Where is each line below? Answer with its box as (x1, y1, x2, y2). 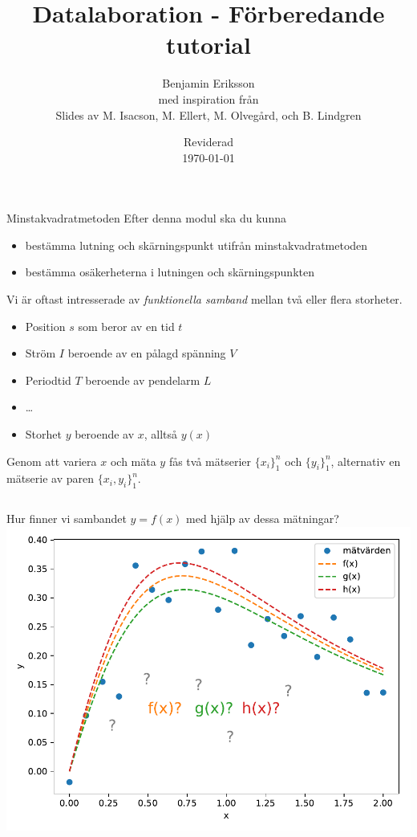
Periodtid (25, 371, 71, 388)
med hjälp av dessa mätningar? (186, 510, 339, 527)
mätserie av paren (6, 470, 95, 487)
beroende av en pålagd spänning (67, 345, 226, 361)
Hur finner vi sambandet (6, 510, 127, 527)
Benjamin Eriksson (162, 75, 255, 92)
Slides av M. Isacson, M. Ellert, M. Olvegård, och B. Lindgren (55, 106, 362, 123)
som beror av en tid (78, 317, 175, 334)
